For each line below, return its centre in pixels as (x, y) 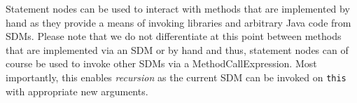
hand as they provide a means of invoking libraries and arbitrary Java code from (178, 22)
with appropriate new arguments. (77, 91)
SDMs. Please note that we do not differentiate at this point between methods (174, 36)
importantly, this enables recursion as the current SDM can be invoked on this (176, 77)
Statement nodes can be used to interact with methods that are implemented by (178, 8)
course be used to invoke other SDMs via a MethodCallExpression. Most (161, 63)
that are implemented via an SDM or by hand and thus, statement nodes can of (177, 49)
